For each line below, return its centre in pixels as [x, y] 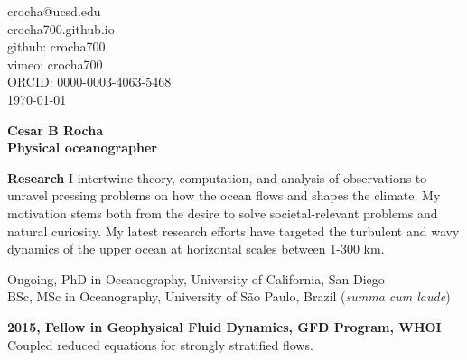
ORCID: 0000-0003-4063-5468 [89, 82]
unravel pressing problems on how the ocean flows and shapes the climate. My [224, 195]
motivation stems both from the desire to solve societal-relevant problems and [223, 212]
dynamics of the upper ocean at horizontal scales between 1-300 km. [196, 249]
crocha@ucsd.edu [54, 11]
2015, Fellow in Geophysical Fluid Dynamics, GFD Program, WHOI [224, 326]
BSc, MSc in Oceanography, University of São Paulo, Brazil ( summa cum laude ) [229, 296]
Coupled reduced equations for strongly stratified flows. [160, 344]
